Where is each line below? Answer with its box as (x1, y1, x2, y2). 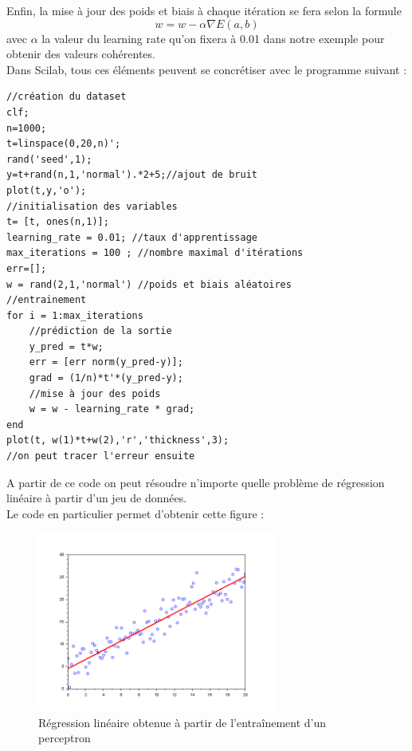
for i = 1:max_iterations (6, 309, 143, 321)
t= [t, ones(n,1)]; (6, 216, 109, 228)
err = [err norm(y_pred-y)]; (29, 356, 183, 368)
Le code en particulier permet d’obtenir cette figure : (6, 505, 265, 521)
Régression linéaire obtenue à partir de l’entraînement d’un (38, 714, 327, 730)
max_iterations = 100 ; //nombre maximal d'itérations (6, 247, 304, 259)
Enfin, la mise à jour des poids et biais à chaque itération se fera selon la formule (6, 2, 402, 18)
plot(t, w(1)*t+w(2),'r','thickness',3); (6, 434, 230, 446)
